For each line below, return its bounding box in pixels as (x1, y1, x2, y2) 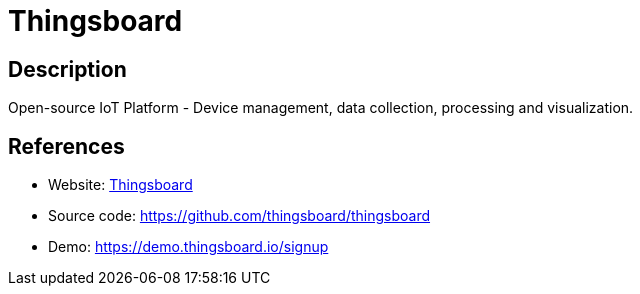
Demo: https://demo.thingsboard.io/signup (48, 238, 329, 256)
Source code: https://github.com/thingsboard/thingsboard (48, 207, 431, 225)
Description (8, 56, 127, 82)
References (8, 133, 125, 159)
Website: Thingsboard (48, 176, 193, 194)
